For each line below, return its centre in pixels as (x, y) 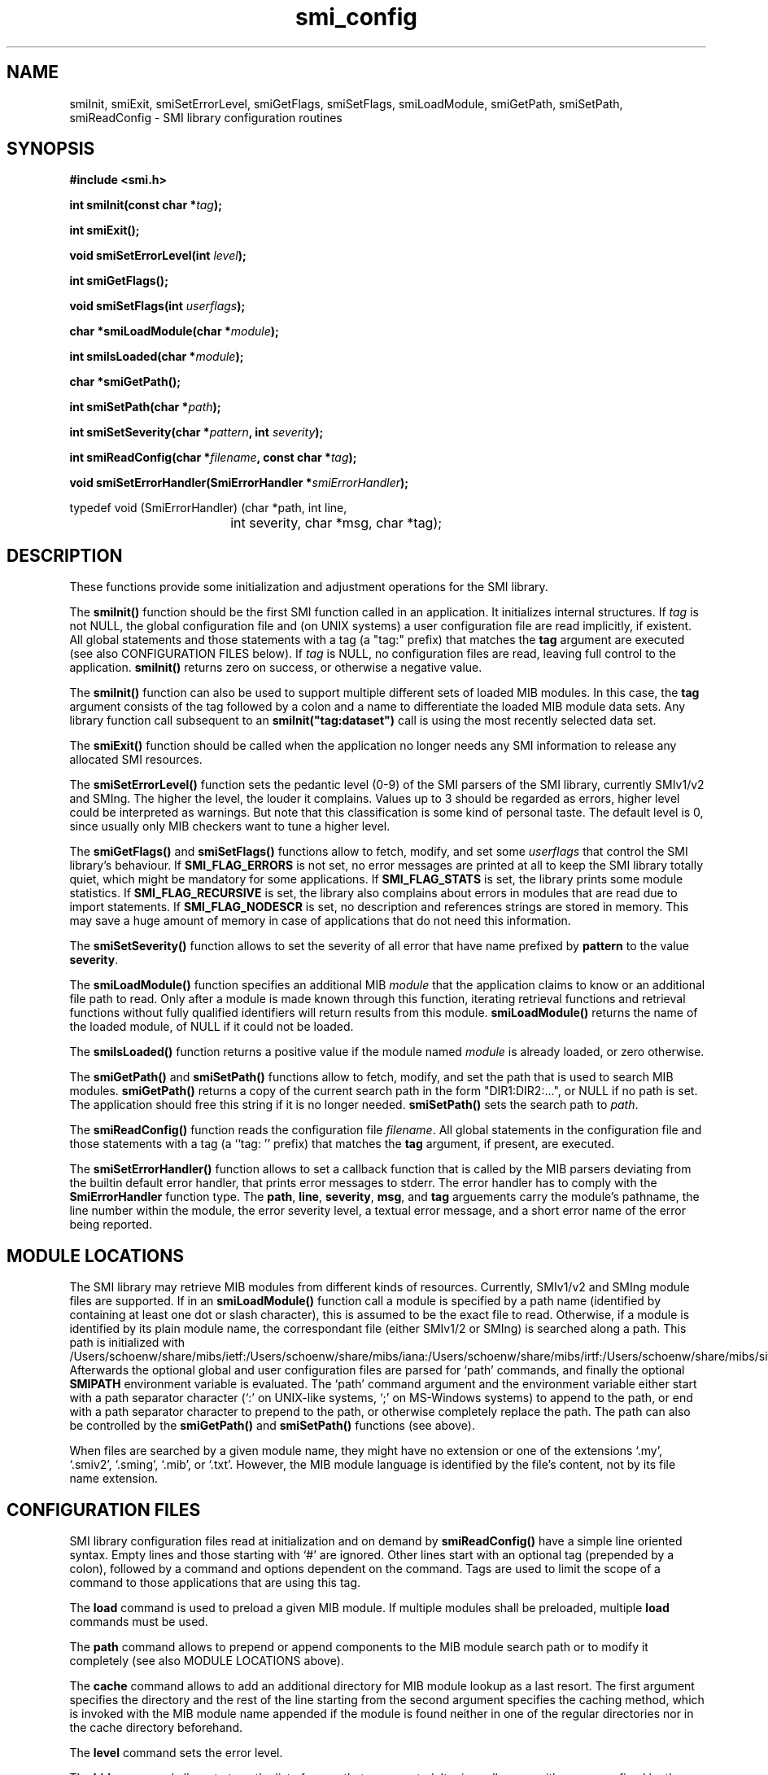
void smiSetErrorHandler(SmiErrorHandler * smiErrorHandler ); (239, 483)
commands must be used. (139, 1621)
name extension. (114, 1479)
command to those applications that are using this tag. (215, 1582)
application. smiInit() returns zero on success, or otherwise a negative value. (276, 668)
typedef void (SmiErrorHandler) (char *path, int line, (208, 508)
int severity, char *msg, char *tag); (336, 523)
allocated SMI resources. (136, 760)
